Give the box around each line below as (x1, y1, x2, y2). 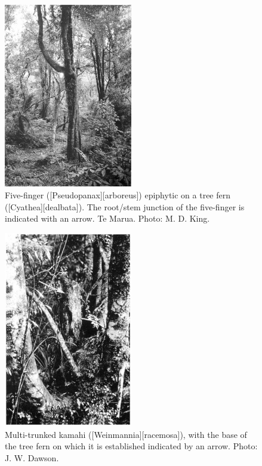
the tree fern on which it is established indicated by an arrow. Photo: (5, 440, 258, 452)
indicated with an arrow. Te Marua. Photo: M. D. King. (5, 212, 210, 225)
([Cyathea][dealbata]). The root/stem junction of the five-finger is (5, 200, 245, 213)
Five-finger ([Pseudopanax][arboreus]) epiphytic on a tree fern (5, 189, 231, 201)
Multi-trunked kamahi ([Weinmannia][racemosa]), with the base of (5, 428, 247, 440)
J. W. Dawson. (5, 451, 59, 464)
